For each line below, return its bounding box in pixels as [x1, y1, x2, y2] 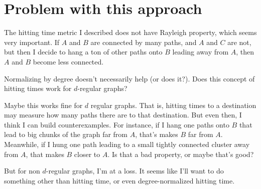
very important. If [4, 36, 60, 47]
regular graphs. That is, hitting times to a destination [90, 99, 256, 110]
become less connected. [33, 56, 104, 66]
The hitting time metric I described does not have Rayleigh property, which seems [4, 27, 257, 37]
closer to [74, 148, 100, 159]
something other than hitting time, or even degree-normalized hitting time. [4, 175, 235, 185]
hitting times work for [4, 83, 72, 93]
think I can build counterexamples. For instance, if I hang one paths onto [4, 119, 229, 129]
